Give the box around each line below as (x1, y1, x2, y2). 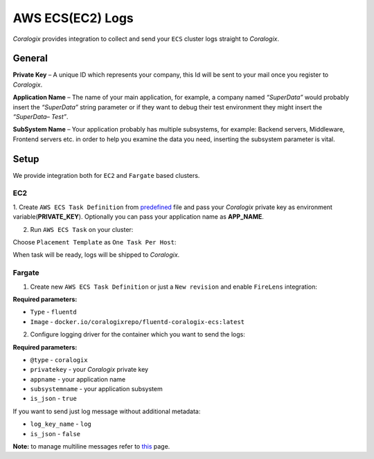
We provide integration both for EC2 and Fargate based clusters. (12, 171, 200, 179)
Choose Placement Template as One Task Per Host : (12, 238, 177, 246)
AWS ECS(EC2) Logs (12, 10, 134, 26)
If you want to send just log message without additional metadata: (12, 407, 201, 415)
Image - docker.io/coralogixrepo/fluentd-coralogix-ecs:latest (30, 317, 245, 325)
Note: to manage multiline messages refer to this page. (12, 442, 170, 451)
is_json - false (30, 429, 81, 438)
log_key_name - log (30, 420, 91, 429)
